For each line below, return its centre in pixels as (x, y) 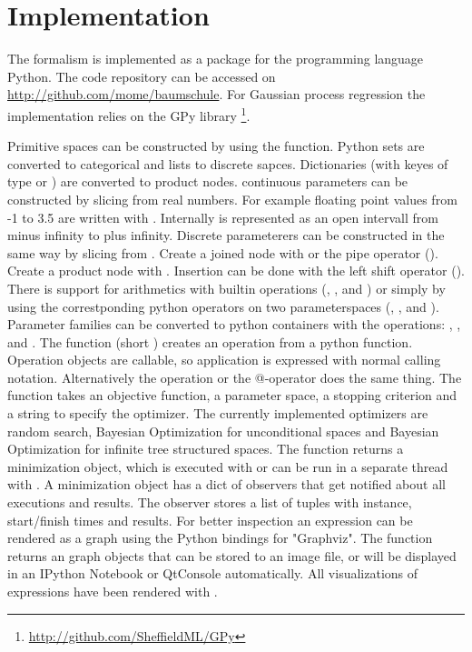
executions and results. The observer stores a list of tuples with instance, (210, 502)
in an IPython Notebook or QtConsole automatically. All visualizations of (213, 573)
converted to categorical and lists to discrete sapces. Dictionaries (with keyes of (228, 163)
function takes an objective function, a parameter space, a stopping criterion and (232, 395)
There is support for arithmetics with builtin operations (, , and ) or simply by (226, 288)
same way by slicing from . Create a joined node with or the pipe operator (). (223, 252)
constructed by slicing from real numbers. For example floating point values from (232, 199)
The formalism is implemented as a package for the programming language (216, 59)
